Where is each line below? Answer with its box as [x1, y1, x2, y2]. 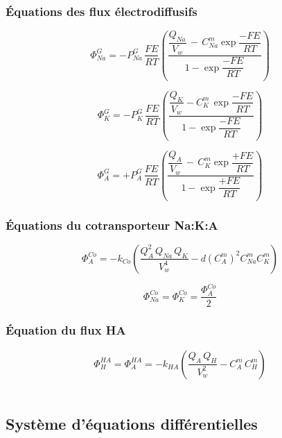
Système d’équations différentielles [6, 412, 258, 434]
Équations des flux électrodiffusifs [6, 2, 197, 19]
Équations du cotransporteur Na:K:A [6, 216, 218, 233]
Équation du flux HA [6, 321, 126, 339]
